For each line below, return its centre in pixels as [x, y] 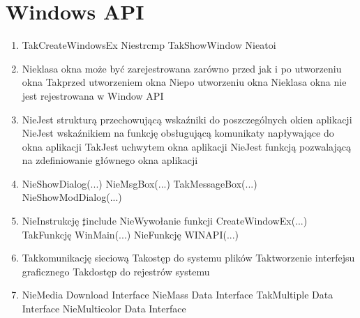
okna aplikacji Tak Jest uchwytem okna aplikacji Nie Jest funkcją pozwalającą [186, 146]
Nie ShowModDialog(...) [72, 197]
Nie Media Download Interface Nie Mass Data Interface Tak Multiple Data [178, 295]
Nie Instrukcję [51, 221]
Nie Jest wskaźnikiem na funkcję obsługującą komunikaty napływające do [178, 133]
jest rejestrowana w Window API [93, 95]
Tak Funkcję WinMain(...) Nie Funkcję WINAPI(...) [130, 234]
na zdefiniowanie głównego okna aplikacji [110, 160]
